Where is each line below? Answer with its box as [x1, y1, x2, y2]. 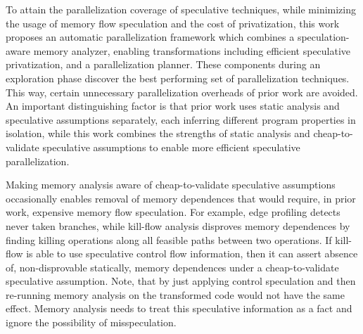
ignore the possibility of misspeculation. [6, 315, 177, 330]
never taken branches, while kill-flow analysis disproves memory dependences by [6, 218, 350, 233]
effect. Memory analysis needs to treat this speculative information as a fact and [6, 301, 352, 316]
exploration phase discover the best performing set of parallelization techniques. [6, 70, 350, 85]
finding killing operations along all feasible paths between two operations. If [6, 232, 332, 247]
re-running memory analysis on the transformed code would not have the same [6, 287, 345, 302]
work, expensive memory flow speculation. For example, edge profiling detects [6, 205, 340, 219]
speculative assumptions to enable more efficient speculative [42, 139, 300, 154]
